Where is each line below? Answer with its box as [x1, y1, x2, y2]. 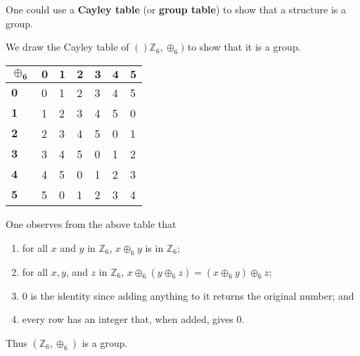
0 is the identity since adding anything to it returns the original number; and [22, 288, 354, 303]
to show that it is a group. [187, 39, 301, 54]
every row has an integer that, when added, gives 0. [22, 312, 245, 326]
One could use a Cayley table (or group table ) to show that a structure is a [6, 2, 346, 16]
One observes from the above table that [6, 217, 176, 231]
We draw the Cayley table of [6, 39, 129, 54]
